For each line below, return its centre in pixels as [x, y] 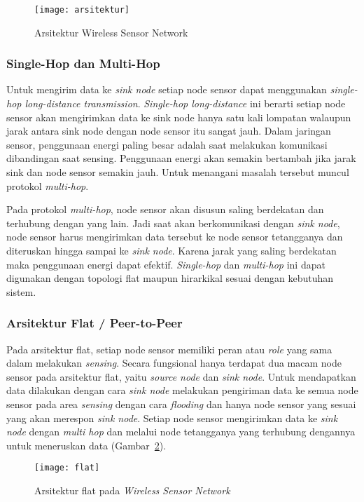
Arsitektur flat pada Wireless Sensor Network [132, 490]
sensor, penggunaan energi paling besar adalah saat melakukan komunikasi [167, 144]
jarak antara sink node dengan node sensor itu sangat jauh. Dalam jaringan [169, 131]
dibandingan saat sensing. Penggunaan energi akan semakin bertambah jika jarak [181, 158]
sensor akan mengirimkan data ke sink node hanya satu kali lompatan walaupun [179, 117]
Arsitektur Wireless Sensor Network [111, 32]
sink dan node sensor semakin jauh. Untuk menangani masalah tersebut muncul [178, 172]
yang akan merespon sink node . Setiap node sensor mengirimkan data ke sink [172, 418]
